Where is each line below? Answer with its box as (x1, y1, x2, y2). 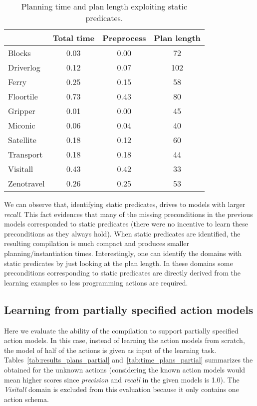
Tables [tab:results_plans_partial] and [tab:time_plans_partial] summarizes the (4, 354, 253, 365)
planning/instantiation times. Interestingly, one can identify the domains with (4, 247, 242, 258)
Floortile (8, 90, 38, 102)
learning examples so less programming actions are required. (4, 277, 188, 287)
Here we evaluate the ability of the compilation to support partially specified (4, 325, 239, 335)
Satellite (8, 134, 36, 145)
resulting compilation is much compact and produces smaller (4, 238, 190, 248)
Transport (8, 148, 43, 160)
